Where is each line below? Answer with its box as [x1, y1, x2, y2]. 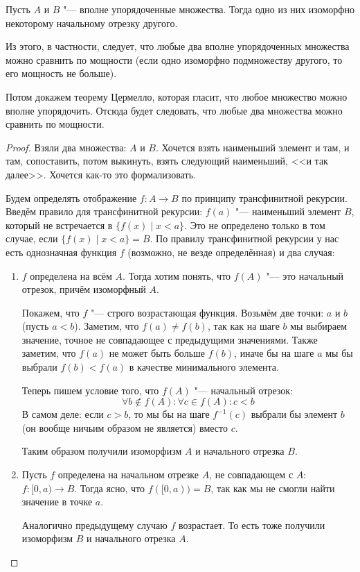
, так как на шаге [207, 319, 280, 333]
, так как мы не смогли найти [210, 480, 335, 495]
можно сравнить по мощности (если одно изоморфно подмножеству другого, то [6, 52, 343, 67]
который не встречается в [6, 217, 113, 232]
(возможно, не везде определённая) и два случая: [127, 244, 335, 259]
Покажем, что [21, 305, 80, 319]
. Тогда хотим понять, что [123, 268, 231, 283]
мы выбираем [290, 319, 348, 333]
